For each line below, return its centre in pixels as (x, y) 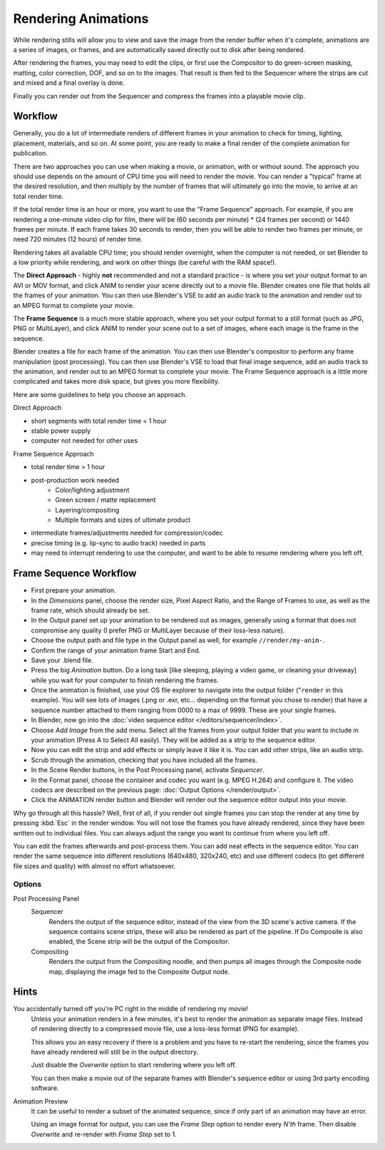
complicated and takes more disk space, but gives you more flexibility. (117, 381)
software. (45, 1088)
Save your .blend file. (62, 660)
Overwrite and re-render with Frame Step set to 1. (104, 1134)
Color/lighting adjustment (92, 490)
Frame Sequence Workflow (75, 574)
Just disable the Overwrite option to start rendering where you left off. (134, 1065)
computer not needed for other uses (84, 441)
